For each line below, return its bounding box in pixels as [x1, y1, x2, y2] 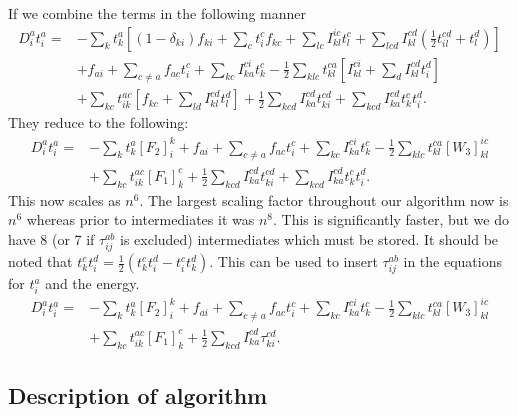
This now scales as [8, 189, 121, 210]
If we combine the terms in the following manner [8, 3, 307, 23]
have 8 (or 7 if [8, 228, 95, 249]
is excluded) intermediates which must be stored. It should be [119, 228, 499, 249]
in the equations [403, 251, 502, 272]
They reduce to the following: [8, 112, 189, 133]
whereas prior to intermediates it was [26, 209, 255, 230]
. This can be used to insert [209, 251, 378, 272]
